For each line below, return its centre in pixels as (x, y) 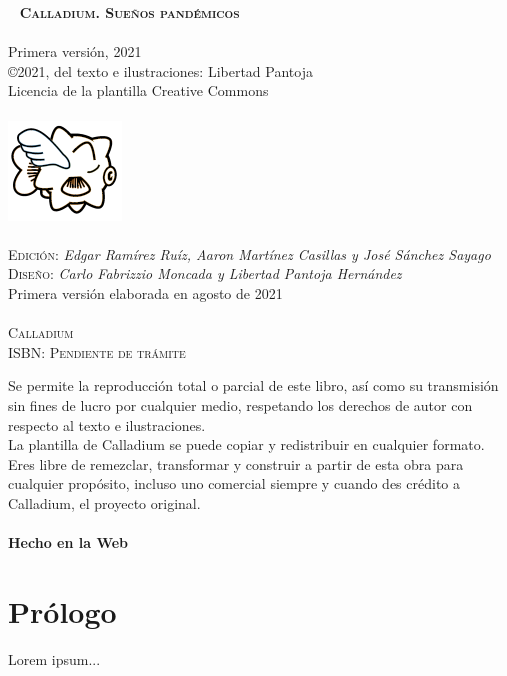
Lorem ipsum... (54, 658)
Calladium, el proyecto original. (104, 502)
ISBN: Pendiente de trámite (97, 351)
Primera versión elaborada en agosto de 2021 (145, 292)
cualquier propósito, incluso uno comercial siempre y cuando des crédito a (234, 483)
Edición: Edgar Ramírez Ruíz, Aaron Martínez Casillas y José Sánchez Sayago (249, 253)
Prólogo (62, 610)
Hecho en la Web (68, 542)
